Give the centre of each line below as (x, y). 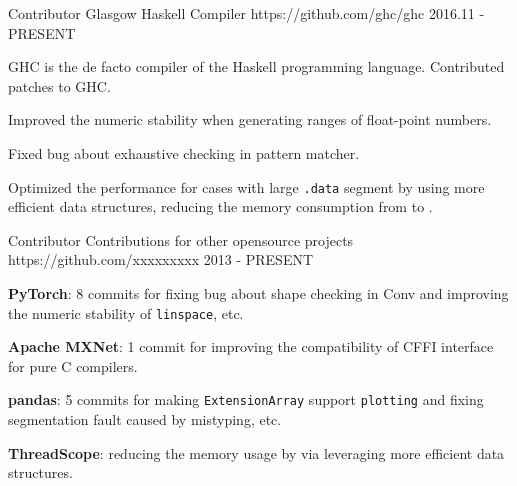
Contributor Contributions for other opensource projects (181, 239)
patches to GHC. (59, 85)
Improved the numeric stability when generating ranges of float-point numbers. (250, 119)
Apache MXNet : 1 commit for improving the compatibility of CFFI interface (251, 346)
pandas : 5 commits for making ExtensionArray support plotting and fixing (246, 399)
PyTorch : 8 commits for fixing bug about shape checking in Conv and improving (258, 293)
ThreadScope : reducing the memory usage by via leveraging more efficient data (256, 452)
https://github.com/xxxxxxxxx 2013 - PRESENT (161, 259)
